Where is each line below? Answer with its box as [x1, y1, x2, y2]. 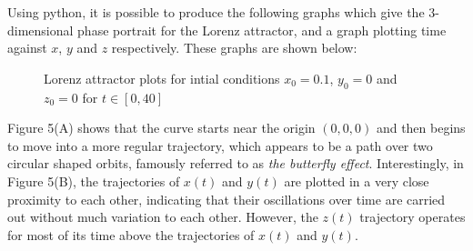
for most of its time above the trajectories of [7, 225, 255, 244]
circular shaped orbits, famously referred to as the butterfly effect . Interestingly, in [7, 154, 464, 173]
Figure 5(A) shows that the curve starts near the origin [7, 118, 316, 137]
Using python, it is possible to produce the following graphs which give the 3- [7, 3, 439, 21]
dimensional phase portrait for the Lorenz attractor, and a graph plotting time [7, 20, 447, 39]
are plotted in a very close [284, 171, 429, 190]
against [7, 38, 47, 57]
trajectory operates [359, 207, 466, 226]
